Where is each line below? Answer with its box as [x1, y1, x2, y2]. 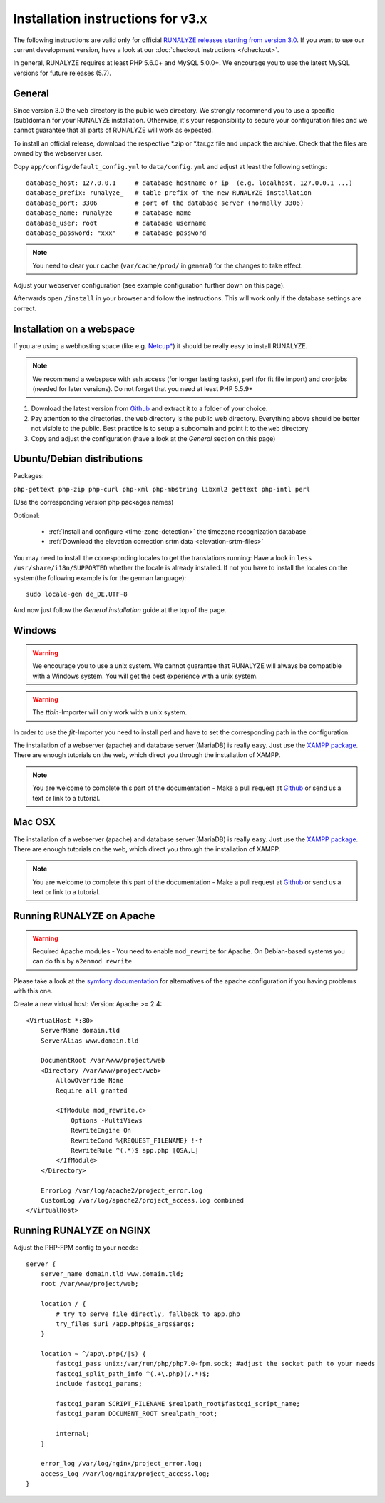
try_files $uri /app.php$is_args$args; [56, 1320, 195, 1327]
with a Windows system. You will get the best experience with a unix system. [32, 672, 258, 680]
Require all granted [56, 1086, 128, 1095]
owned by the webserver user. [13, 149, 103, 158]
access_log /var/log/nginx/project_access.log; [40, 1469, 210, 1477]
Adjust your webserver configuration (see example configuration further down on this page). [13, 281, 285, 290]
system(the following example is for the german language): [13, 573, 187, 582]
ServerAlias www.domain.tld [40, 1036, 139, 1045]
